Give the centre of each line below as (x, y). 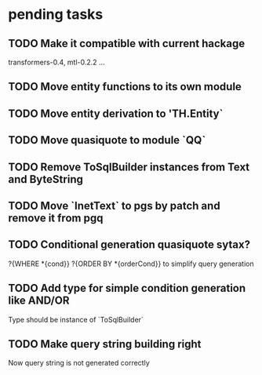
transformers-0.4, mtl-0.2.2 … (56, 62)
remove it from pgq (56, 218)
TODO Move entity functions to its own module (125, 87)
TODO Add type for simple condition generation (127, 288)
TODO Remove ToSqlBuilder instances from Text (129, 167)
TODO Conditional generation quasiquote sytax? (129, 245)
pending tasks (56, 15)
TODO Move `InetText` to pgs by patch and (115, 206)
